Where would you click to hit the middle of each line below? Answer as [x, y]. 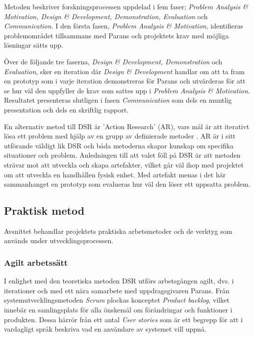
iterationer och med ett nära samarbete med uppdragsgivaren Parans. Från [117, 290]
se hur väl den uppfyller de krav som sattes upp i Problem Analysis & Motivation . [127, 90]
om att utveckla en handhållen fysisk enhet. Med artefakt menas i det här [115, 174]
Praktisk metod [44, 211]
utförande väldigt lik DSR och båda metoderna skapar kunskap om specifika [119, 145]
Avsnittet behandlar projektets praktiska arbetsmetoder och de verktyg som [118, 231]
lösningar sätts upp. [34, 45]
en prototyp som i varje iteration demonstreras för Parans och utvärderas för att [125, 81]
